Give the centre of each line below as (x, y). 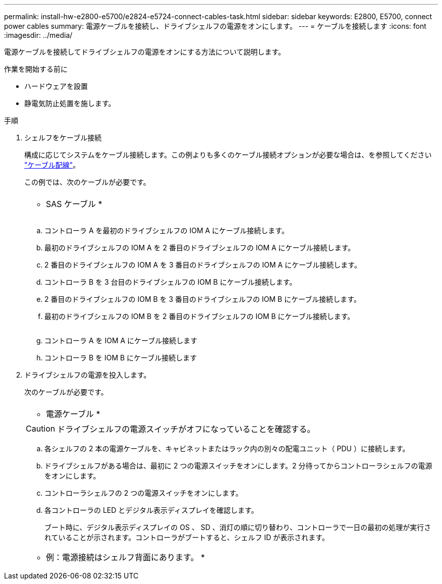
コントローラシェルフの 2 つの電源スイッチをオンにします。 (144, 493)
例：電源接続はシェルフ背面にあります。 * (125, 557)
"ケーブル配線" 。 (52, 165)
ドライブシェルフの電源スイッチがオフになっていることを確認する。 (186, 429)
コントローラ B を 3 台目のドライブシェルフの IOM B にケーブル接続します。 (171, 282)
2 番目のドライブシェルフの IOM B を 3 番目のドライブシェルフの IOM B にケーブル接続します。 (203, 299)
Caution (41, 429)
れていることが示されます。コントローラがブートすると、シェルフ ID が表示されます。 (187, 537)
